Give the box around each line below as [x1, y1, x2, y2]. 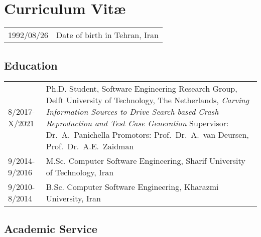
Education [4, 57, 58, 73]
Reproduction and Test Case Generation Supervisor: [46, 117, 229, 129]
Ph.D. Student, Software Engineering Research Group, [46, 83, 237, 95]
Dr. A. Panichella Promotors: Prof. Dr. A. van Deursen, [46, 129, 249, 141]
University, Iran [46, 192, 101, 204]
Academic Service [4, 220, 97, 236]
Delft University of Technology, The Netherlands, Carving [46, 94, 249, 106]
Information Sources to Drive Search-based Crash [46, 106, 219, 118]
